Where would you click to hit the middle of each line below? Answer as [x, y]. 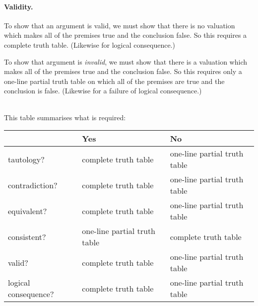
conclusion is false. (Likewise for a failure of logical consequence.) [103, 91]
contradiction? [33, 185]
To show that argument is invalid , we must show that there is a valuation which [126, 61]
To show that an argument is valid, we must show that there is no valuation [120, 25]
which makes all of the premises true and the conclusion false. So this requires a [126, 35]
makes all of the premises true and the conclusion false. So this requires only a [123, 71]
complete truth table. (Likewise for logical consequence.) [90, 44]
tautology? [26, 159]
